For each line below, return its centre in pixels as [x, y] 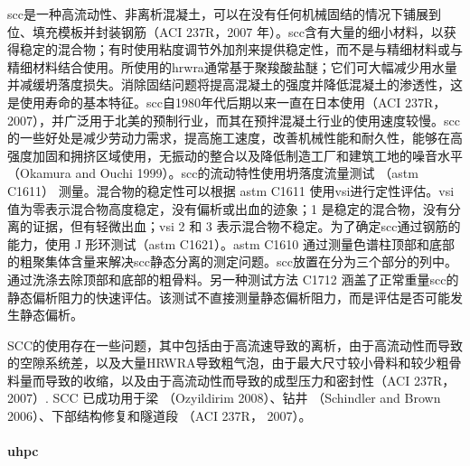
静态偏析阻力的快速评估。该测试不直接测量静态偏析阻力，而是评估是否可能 [229, 297]
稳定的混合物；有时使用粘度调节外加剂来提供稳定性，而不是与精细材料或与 [241, 49]
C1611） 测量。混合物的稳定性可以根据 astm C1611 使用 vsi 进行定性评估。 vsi [231, 190]
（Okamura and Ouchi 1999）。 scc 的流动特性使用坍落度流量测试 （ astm [213, 173]
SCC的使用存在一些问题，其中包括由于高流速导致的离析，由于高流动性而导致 [235, 345]
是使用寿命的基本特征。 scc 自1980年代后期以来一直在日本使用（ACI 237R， [227, 102]
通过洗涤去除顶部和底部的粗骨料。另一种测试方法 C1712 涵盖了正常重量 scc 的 [233, 279]
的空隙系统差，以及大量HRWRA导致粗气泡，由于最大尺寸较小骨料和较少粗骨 [235, 363]
